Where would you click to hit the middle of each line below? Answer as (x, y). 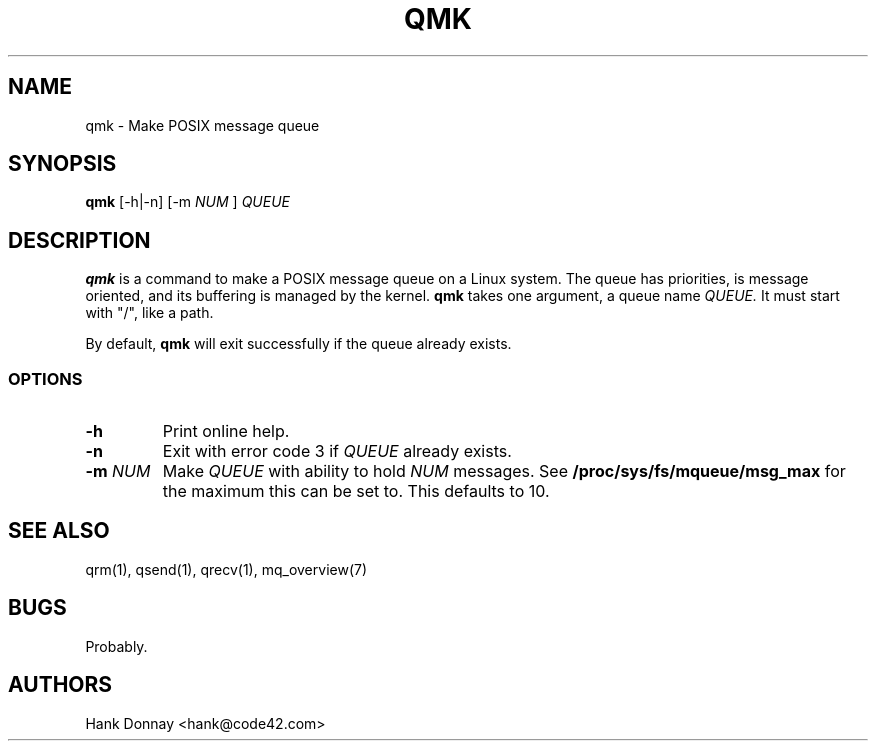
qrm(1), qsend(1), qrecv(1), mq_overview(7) (226, 569)
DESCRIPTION (79, 240)
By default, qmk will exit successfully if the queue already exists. (298, 344)
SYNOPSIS (62, 164)
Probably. (116, 646)
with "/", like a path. (149, 313)
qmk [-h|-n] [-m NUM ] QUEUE (188, 202)
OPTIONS (45, 378)
